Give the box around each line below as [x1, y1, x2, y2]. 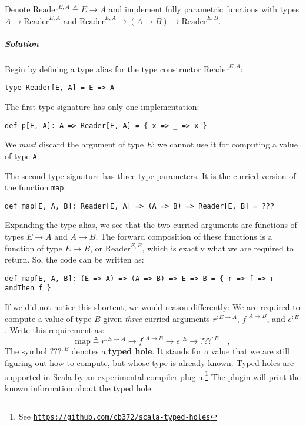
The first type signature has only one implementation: [5, 100, 199, 112]
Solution [5, 37, 39, 49]
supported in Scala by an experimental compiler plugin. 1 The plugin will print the [5, 368, 301, 383]
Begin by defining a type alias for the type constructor [5, 62, 201, 75]
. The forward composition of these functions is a [95, 230, 272, 242]
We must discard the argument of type [5, 138, 144, 150]
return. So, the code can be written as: [5, 253, 144, 266]
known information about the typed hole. [5, 381, 154, 394]
